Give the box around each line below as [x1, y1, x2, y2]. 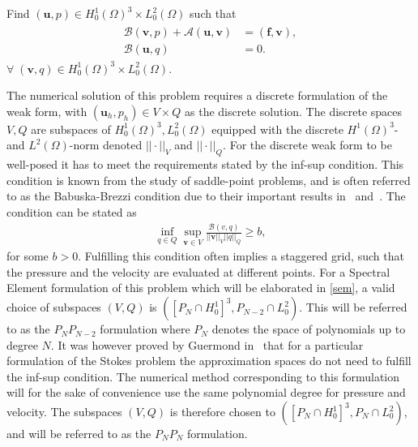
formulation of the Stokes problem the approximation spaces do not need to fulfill [6, 352, 412, 369]
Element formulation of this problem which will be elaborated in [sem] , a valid [6, 279, 395, 296]
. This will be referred [299, 299, 407, 316]
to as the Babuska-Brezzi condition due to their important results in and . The [6, 187, 406, 204]
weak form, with [6, 102, 87, 119]
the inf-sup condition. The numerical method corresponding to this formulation [6, 367, 400, 385]
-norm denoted [69, 136, 143, 153]
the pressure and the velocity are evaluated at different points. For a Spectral [6, 263, 390, 280]
